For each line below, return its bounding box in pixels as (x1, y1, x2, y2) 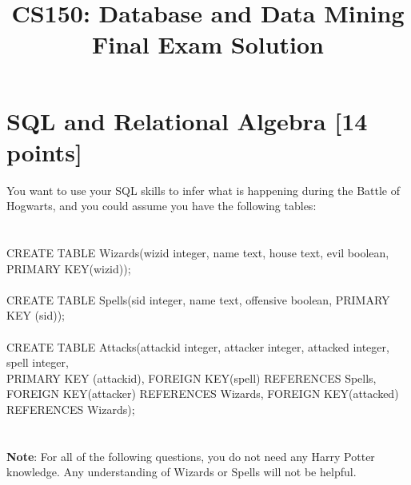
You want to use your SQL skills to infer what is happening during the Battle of (6, 181, 401, 198)
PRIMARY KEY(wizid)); (6, 260, 131, 276)
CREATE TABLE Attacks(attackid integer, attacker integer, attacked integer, (6, 338, 389, 355)
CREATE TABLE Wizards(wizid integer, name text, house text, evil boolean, (6, 244, 389, 261)
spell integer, (6, 354, 69, 371)
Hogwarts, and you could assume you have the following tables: (6, 197, 317, 214)
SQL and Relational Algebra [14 (6, 104, 368, 137)
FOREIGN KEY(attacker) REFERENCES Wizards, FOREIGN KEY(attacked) (6, 385, 399, 402)
